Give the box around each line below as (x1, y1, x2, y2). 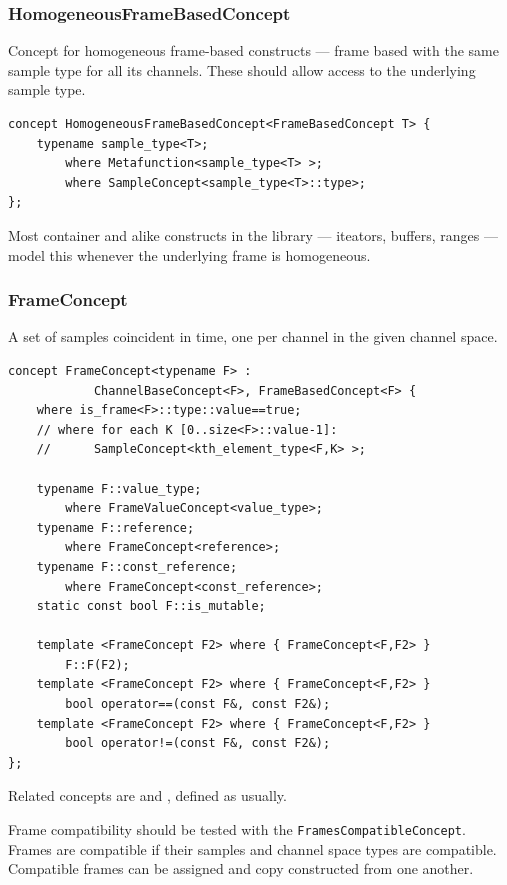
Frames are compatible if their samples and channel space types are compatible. (8, 838, 497, 859)
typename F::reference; (36, 520, 195, 535)
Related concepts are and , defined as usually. (8, 785, 287, 806)
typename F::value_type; (36, 481, 202, 496)
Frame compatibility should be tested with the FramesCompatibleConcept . (8, 819, 466, 840)
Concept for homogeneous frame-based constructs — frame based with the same (8, 40, 499, 61)
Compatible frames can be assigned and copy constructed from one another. (8, 858, 474, 879)
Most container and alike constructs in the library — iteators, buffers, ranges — (8, 224, 498, 245)
